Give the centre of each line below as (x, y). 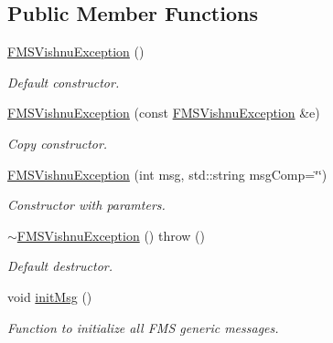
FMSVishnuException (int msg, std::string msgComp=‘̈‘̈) (167, 174)
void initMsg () (50, 296)
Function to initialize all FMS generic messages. (143, 327)
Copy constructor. (58, 143)
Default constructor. (64, 82)
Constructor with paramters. (86, 205)
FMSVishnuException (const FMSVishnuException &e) (164, 113)
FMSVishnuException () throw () (111, 235)
